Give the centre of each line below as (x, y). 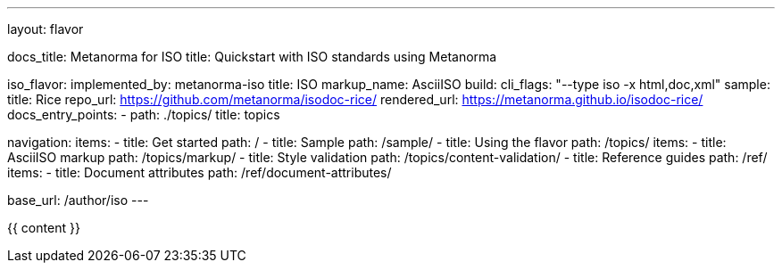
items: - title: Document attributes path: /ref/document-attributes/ (200, 172)
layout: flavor (46, 29)
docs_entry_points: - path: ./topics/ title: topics (144, 115)
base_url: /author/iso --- (78, 200)
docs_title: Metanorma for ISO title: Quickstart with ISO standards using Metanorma (252, 57)
